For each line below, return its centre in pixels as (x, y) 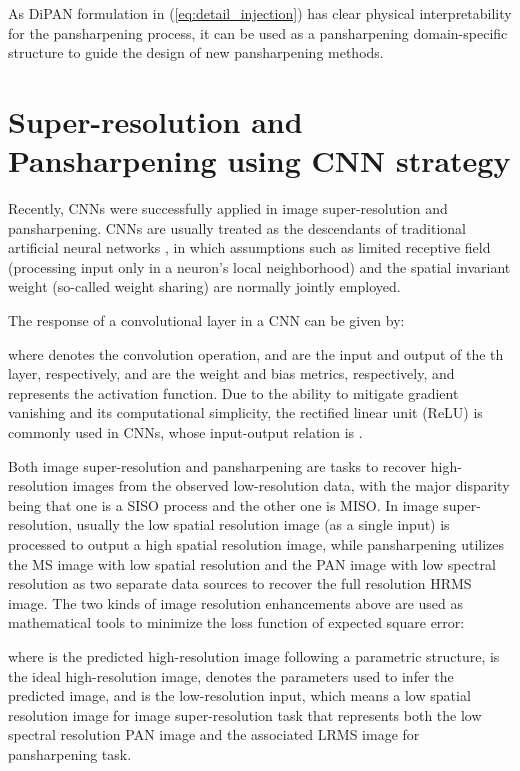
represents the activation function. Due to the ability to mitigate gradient (233, 392)
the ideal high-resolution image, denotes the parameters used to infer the (231, 675)
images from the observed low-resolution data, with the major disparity (291, 485)
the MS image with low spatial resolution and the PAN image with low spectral (252, 563)
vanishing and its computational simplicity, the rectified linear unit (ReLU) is (245, 412)
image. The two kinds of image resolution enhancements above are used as (236, 602)
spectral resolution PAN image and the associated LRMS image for (214, 734)
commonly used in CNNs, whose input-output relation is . (185, 432)
